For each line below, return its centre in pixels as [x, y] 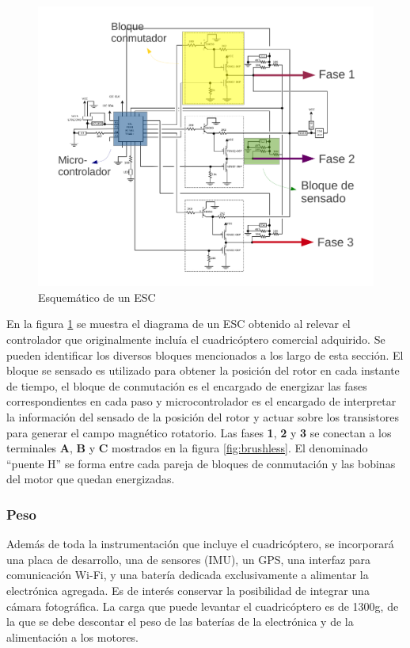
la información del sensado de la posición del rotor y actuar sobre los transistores [203, 416]
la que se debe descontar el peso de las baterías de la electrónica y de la [180, 621]
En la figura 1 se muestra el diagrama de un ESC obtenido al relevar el [178, 324]
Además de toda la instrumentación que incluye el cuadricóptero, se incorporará [200, 544]
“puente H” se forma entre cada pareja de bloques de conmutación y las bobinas [201, 463]
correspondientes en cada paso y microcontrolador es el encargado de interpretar [201, 401]
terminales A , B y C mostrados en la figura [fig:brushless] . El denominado [187, 448]
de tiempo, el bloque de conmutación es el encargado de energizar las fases [187, 385]
